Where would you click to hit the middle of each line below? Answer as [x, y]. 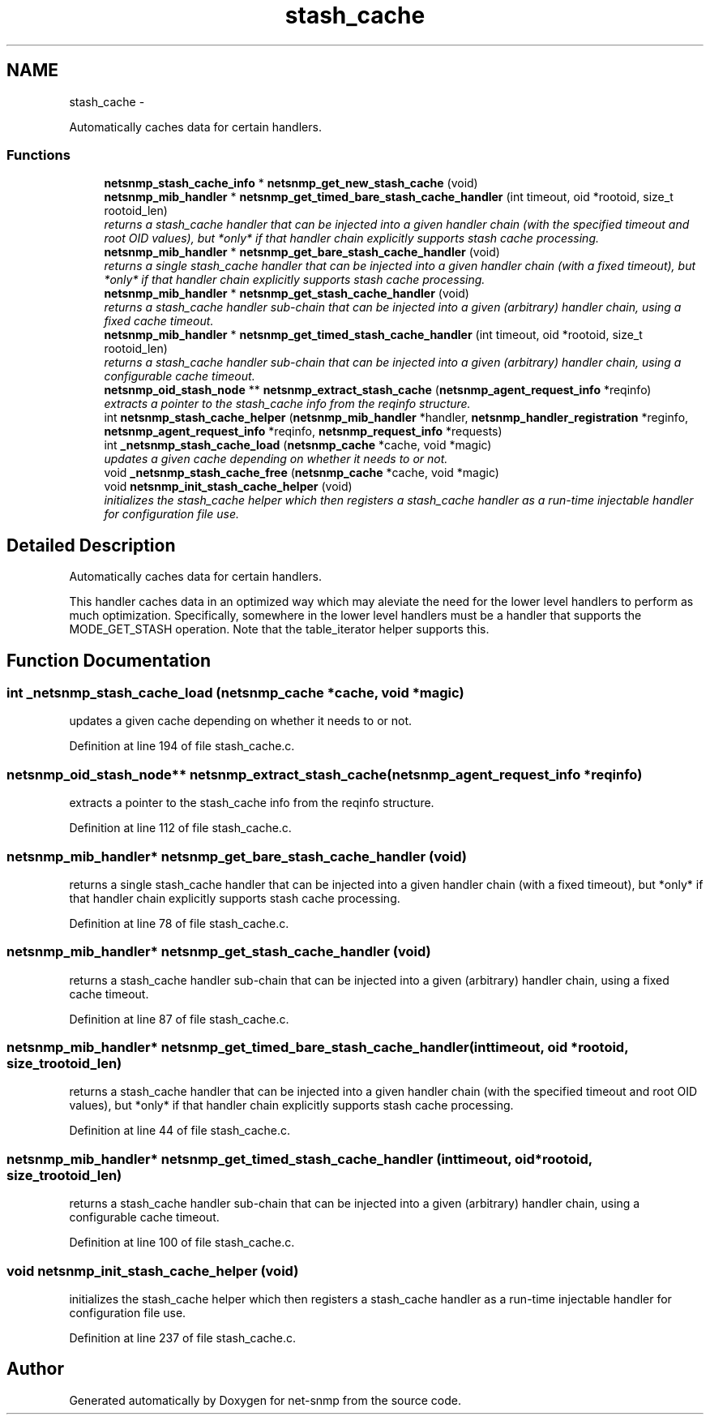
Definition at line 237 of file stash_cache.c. [183, 1337]
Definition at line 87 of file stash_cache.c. [179, 1019]
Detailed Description [91, 545]
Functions [38, 155]
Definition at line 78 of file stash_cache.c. [179, 923]
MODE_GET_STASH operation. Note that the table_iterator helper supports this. [279, 629]
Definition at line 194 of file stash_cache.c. [182, 746]
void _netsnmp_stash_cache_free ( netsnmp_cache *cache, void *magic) [302, 473]
